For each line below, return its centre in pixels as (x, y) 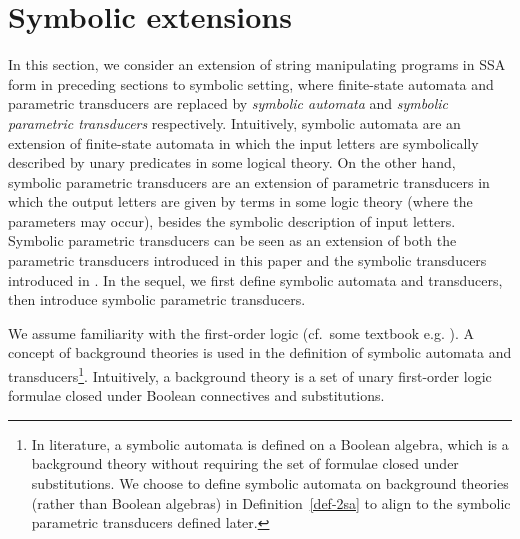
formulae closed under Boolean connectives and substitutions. (196, 395)
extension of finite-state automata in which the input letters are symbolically (243, 142)
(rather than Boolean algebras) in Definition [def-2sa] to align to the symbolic (271, 502)
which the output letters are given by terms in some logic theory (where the (240, 201)
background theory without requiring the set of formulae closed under (245, 463)
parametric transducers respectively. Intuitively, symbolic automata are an (234, 122)
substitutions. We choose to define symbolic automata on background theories (270, 483)
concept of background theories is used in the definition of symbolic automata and (260, 352)
